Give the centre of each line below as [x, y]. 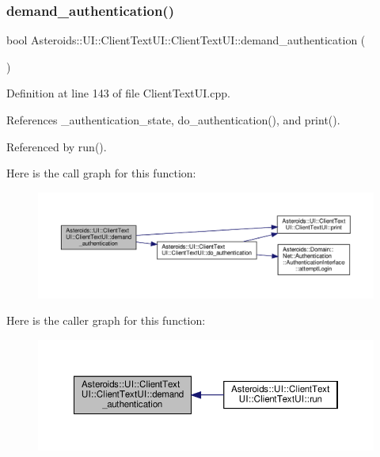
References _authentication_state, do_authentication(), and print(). [173, 120]
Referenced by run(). [57, 146]
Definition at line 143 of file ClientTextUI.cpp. [118, 93]
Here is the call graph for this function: [101, 173]
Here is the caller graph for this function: [106, 320]
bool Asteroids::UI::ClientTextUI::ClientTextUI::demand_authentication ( [186, 40]
